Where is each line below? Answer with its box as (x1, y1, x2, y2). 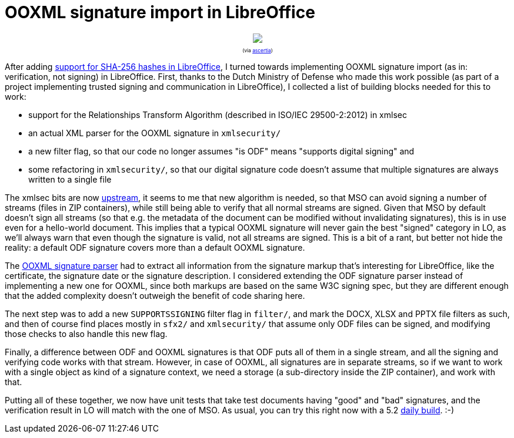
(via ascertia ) (242, 48, 273, 54)
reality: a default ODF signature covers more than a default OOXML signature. (5, 242, 305, 253)
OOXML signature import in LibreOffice (5, 2, 315, 22)
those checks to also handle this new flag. (5, 329, 168, 339)
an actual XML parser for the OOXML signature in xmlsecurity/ (28, 128, 281, 139)
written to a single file (28, 174, 112, 185)
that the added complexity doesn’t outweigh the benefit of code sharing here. (5, 291, 305, 301)
